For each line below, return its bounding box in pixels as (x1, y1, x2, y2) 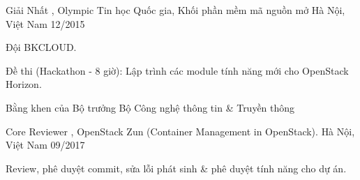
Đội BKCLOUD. (6, 40, 77, 54)
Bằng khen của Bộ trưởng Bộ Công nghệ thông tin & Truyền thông (6, 100, 295, 114)
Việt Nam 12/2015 (6, 16, 85, 31)
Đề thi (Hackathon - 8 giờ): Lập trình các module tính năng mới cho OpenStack (6, 63, 349, 77)
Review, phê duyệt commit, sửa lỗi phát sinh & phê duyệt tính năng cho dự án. (6, 160, 347, 175)
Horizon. (6, 77, 42, 91)
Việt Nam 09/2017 (6, 137, 85, 152)
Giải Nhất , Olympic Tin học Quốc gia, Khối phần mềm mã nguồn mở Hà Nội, (6, 3, 345, 17)
